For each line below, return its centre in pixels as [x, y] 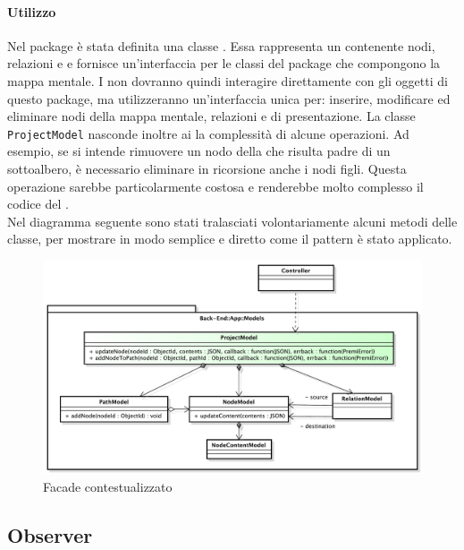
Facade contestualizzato [108, 487]
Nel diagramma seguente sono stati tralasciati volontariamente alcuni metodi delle [232, 221]
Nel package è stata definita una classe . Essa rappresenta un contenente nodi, [221, 45]
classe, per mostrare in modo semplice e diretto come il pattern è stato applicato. [230, 239]
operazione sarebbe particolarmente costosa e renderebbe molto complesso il [215, 186]
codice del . [38, 204]
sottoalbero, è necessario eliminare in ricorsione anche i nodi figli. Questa [207, 169]
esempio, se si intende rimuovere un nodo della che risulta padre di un [199, 151]
